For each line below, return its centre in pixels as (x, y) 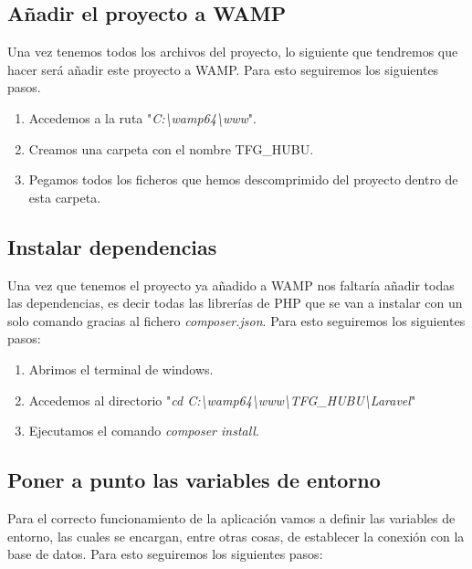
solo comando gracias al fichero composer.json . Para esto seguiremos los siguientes (236, 320)
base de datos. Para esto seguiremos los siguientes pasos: (165, 554)
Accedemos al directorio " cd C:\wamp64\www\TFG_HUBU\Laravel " (222, 400)
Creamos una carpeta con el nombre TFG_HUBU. (171, 148)
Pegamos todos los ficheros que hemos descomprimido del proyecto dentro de (243, 179)
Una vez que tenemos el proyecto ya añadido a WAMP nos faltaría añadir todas (231, 284)
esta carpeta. (65, 197)
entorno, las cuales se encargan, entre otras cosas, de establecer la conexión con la (236, 536)
